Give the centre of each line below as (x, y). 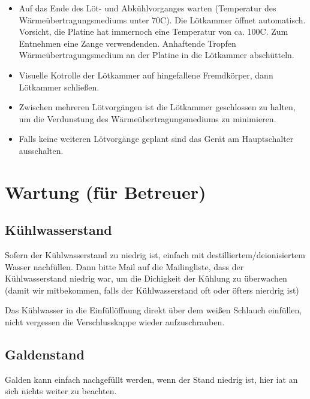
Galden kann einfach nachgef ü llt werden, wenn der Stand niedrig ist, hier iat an (151, 379)
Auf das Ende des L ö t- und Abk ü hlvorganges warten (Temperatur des (148, 8)
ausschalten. (41, 150)
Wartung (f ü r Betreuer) (106, 191)
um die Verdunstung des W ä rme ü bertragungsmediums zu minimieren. (148, 118)
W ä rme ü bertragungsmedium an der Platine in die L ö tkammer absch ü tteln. (156, 55)
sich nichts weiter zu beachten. (61, 391)
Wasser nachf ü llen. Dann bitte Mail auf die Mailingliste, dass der (124, 266)
